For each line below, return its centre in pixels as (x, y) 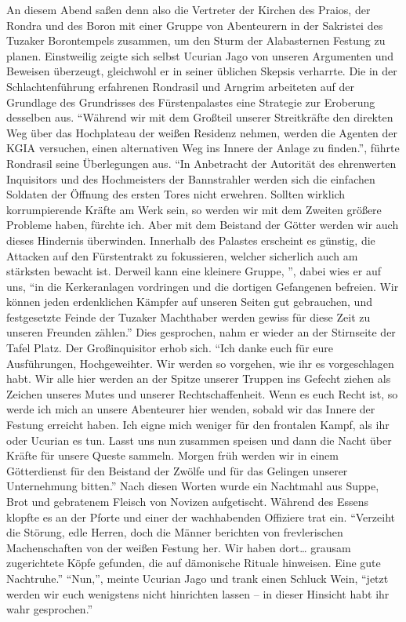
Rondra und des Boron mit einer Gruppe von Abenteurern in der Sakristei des (195, 25)
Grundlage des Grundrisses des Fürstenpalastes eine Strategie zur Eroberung (191, 102)
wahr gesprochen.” (50, 609)
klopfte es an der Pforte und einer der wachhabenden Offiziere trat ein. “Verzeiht (201, 517)
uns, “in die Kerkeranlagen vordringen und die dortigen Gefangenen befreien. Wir (203, 286)
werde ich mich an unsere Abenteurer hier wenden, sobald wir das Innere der (191, 409)
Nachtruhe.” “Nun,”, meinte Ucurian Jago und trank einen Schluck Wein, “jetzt (198, 578)
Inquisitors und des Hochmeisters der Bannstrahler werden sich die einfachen (191, 178)
